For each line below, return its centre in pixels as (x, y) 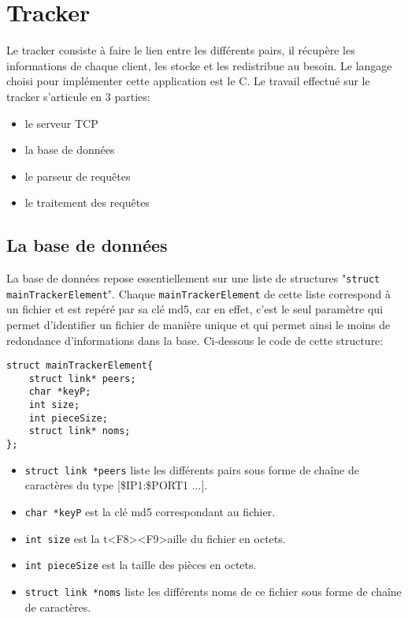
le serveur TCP (61, 123)
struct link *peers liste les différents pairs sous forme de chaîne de (192, 469)
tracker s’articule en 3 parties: (78, 96)
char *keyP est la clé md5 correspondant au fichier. (150, 512)
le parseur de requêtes (78, 176)
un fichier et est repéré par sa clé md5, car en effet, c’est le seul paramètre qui (195, 309)
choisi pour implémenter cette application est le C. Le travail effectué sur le (188, 81)
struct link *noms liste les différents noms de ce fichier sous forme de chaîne (213, 591)
